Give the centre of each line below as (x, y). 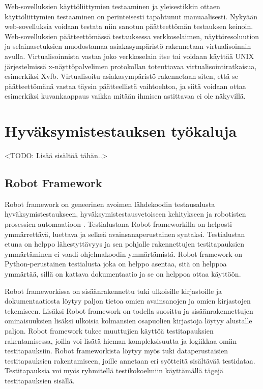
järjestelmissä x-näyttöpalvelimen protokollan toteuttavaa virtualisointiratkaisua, (131, 66)
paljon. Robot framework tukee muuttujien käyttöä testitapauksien (109, 330)
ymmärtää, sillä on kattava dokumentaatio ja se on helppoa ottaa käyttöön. (123, 274)
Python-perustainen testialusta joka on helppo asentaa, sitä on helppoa (116, 264)
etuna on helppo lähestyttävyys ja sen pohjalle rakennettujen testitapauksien (125, 244)
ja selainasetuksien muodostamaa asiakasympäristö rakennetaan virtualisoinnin (128, 46)
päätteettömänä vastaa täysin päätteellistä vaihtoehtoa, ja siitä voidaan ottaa (125, 86)
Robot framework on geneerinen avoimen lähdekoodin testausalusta (110, 204)
